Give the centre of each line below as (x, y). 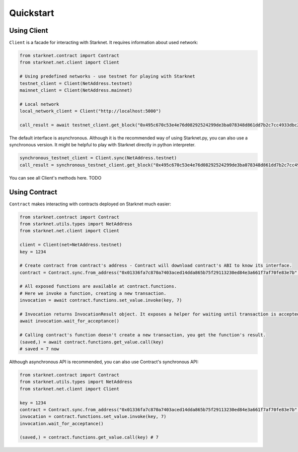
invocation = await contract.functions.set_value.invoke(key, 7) (101, 300)
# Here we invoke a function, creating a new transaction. (93, 293)
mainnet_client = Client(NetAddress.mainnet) (76, 90)
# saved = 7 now (39, 349)
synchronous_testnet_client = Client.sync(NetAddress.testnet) (98, 158)
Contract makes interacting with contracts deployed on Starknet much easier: (90, 204)
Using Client (29, 31)
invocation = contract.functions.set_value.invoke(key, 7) (93, 417)
